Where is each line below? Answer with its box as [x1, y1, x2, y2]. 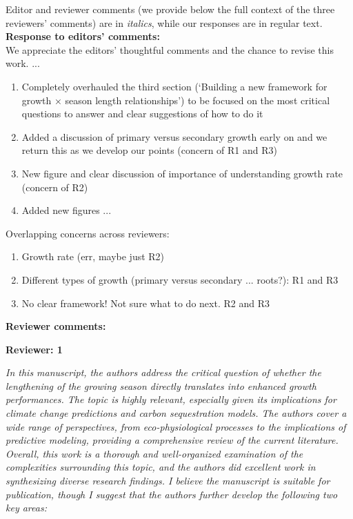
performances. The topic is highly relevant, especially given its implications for [6, 392, 336, 407]
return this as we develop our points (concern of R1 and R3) [21, 143, 278, 157]
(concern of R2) [21, 179, 88, 194]
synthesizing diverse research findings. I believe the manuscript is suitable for [6, 473, 330, 488]
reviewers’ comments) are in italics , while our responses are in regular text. [6, 15, 323, 30]
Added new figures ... [21, 203, 112, 217]
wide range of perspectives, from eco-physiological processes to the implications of [6, 419, 346, 433]
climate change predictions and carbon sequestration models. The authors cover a [6, 406, 347, 420]
